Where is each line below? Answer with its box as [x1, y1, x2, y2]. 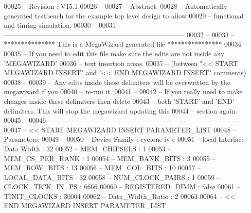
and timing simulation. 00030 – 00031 [4, 20, 116, 30]
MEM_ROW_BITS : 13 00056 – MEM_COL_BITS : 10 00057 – [4, 163, 201, 173]
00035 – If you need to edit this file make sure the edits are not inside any [4, 48, 225, 58]
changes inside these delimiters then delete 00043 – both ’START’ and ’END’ [4, 96, 234, 106]
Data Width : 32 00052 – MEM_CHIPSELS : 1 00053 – [4, 143, 171, 153]
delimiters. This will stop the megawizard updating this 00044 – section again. [4, 105, 237, 115]
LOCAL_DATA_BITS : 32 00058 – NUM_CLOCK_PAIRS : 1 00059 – [4, 172, 220, 182]
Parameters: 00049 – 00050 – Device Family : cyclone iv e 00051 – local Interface [4, 134, 245, 144]
